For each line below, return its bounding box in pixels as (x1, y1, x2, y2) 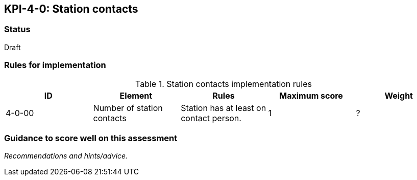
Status (4, 24, 31, 35)
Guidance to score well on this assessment (4, 132, 178, 143)
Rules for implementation (4, 60, 106, 71)
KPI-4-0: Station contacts (4, 3, 138, 15)
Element (119, 90, 153, 101)
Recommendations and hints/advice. (4, 151, 128, 161)
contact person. (181, 112, 241, 123)
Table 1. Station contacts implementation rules (135, 78, 312, 89)
